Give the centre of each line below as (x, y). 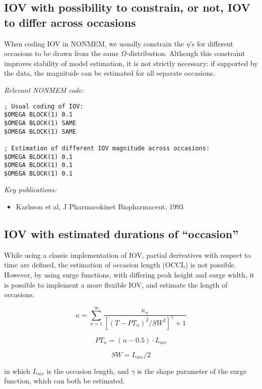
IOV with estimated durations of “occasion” (121, 234)
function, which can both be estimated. (64, 381)
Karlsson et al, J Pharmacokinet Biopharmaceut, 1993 (100, 207)
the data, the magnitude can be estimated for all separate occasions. (110, 73)
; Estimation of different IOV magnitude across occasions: (107, 148)
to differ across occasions (70, 22)
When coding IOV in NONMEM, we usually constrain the (94, 43)
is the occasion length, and (88, 371)
